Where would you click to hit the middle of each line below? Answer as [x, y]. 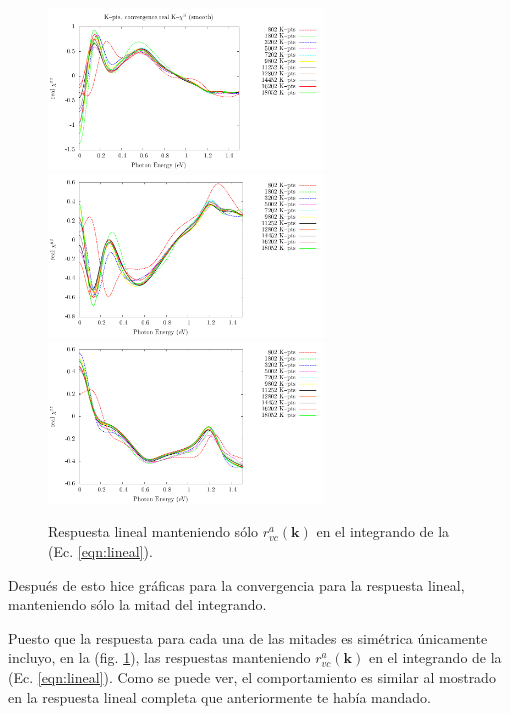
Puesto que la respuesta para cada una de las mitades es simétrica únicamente [248, 637]
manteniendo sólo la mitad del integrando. [137, 604]
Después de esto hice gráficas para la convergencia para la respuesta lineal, [236, 584]
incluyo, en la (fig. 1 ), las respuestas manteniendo [159, 657]
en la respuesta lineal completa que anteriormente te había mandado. [219, 696]
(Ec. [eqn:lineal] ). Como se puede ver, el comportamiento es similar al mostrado [252, 677]
